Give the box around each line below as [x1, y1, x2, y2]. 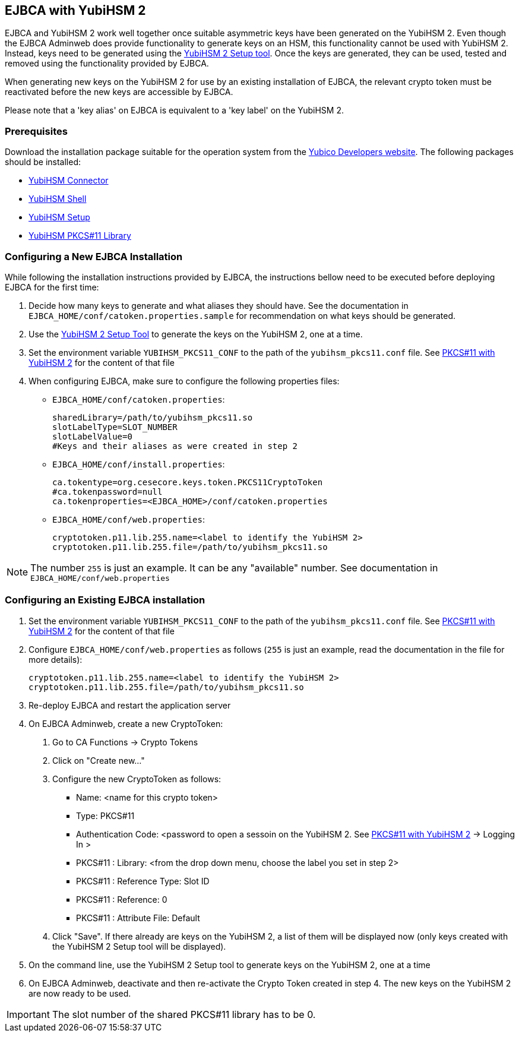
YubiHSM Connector [29, 175, 109, 186]
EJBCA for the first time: [5, 282, 99, 292]
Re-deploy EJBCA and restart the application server [29, 700, 231, 710]
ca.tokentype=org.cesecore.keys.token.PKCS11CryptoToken [52, 477, 323, 487]
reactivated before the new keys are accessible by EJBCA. [5, 87, 233, 97]
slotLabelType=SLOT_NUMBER [52, 422, 178, 432]
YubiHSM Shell [29, 194, 87, 204]
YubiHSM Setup [29, 212, 90, 223]
